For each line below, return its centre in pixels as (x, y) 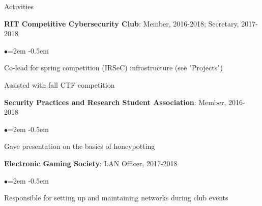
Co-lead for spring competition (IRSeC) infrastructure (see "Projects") (113, 68)
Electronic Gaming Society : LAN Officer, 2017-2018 (91, 163)
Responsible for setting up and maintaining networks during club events (116, 198)
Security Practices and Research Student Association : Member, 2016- (125, 102)
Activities (19, 6)
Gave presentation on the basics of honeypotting (80, 146)
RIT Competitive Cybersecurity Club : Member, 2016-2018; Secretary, (122, 23)
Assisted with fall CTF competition (60, 84)
